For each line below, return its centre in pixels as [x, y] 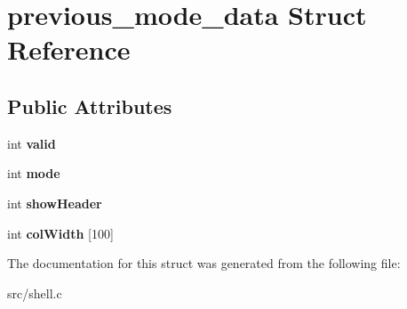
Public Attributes [90, 106]
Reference [69, 49]
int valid [32, 143]
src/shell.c [35, 293]
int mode [34, 173]
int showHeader [55, 203]
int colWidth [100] [60, 233]
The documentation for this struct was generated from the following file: [204, 263]
